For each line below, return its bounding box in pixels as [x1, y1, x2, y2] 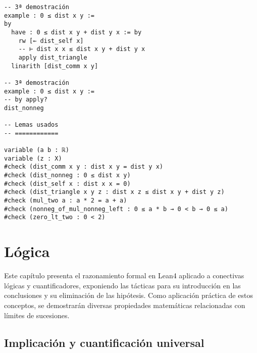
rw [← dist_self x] [18, 37, 84, 44]
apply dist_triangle [18, 54, 87, 61]
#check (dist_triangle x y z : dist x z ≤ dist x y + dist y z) [4, 188, 225, 196]
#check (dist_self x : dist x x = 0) [4, 180, 131, 187]
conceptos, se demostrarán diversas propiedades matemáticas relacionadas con [4, 299, 245, 310]
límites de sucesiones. [4, 310, 70, 320]
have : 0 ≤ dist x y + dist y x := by [11, 28, 142, 36]
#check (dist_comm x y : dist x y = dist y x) [4, 163, 163, 171]
